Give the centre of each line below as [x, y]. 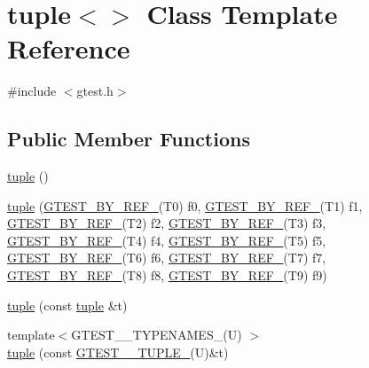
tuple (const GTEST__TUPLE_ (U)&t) [118, 352]
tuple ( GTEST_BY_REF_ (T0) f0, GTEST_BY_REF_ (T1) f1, [185, 205]
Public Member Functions [129, 139]
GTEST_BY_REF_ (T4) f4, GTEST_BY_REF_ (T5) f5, [167, 240]
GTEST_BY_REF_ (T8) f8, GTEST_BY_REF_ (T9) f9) [167, 275]
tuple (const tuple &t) [67, 305]
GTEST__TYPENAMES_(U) [157, 335]
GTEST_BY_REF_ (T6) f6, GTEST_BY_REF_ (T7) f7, [167, 258]
